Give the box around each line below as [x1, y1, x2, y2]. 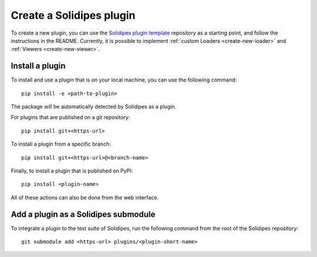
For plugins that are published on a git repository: [11, 114, 130, 121]
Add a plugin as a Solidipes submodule [11, 209, 156, 219]
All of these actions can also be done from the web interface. [11, 194, 158, 201]
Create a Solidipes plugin [11, 9, 136, 22]
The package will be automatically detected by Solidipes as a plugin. [11, 103, 177, 110]
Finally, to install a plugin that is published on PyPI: [11, 167, 133, 174]
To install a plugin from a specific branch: [11, 141, 111, 148]
